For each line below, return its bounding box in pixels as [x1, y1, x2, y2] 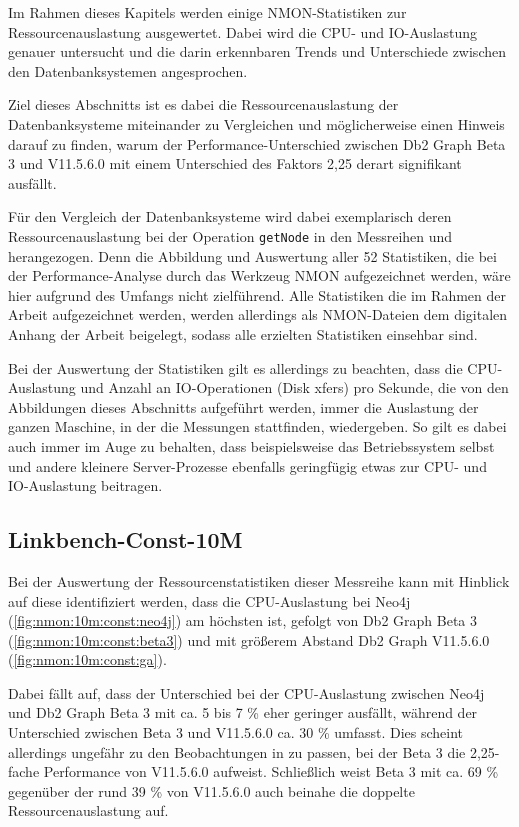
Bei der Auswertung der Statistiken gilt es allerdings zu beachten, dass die [8, 357, 463, 378]
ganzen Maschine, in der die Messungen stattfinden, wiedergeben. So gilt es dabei [8, 416, 507, 437]
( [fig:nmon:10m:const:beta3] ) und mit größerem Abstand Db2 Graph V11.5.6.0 [8, 629, 490, 650]
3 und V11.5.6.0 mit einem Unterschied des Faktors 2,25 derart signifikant [8, 153, 462, 174]
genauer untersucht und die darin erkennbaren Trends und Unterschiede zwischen [8, 41, 506, 62]
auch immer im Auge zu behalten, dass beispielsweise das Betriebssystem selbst [8, 435, 495, 456]
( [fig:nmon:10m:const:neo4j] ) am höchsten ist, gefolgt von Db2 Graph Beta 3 [8, 610, 478, 631]
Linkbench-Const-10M [8, 524, 243, 555]
